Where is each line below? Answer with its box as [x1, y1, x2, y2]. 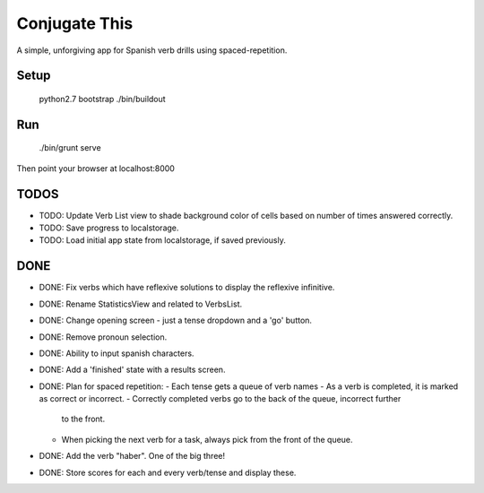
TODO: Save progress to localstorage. [39, 222, 179, 233]
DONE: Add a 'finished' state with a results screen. [39, 364, 226, 376]
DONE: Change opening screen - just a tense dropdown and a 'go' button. [39, 315, 313, 326]
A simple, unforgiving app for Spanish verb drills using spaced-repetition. [16, 45, 288, 56]
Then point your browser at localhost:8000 [16, 162, 175, 174]
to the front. [61, 413, 106, 425]
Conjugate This [16, 13, 134, 33]
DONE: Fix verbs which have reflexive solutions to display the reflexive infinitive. [39, 282, 335, 293]
